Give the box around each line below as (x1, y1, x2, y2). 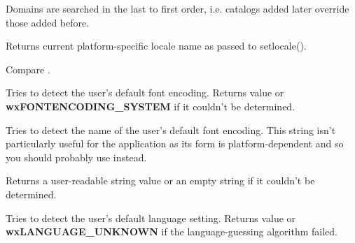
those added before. (6, 15, 90, 29)
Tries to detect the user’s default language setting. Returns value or (6, 210, 296, 225)
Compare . (6, 61, 50, 76)
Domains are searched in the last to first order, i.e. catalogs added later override (6, 1, 349, 15)
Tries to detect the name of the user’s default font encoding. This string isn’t (6, 122, 336, 137)
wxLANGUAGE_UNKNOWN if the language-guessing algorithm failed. (6, 224, 337, 239)
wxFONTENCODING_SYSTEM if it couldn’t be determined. (6, 98, 295, 113)
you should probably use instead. (6, 149, 147, 164)
